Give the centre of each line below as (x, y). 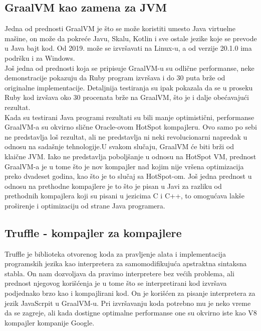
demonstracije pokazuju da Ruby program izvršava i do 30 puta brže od (115, 78)
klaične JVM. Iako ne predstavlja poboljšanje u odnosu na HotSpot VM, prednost (130, 156)
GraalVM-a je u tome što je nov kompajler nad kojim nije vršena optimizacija (124, 166)
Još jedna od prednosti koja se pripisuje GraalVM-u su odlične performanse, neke (129, 68)
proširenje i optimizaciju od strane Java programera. (85, 205)
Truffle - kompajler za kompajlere (93, 232)
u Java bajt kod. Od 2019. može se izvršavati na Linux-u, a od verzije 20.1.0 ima (128, 48)
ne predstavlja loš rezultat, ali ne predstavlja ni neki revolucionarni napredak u (126, 136)
